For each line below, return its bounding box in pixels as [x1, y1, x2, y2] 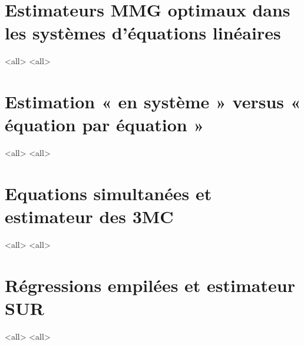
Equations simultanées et [5, 181, 212, 205]
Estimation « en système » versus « [5, 89, 301, 114]
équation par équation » [5, 112, 204, 137]
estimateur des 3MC [5, 204, 174, 228]
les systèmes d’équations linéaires [5, 21, 281, 45]
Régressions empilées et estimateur [5, 273, 295, 297]
